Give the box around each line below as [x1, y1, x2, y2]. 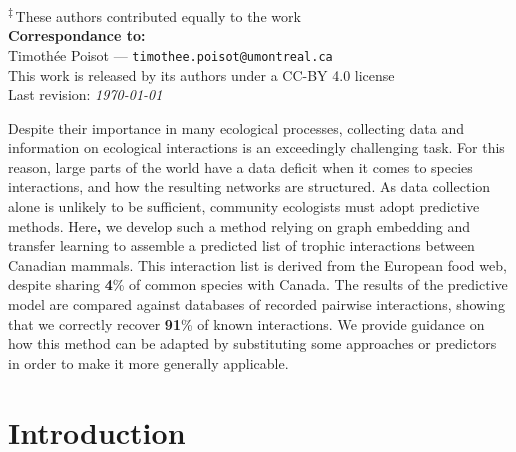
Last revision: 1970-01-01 [8, 84, 163, 105]
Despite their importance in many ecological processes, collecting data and [8, 117, 464, 138]
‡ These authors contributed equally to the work [8, 3, 301, 26]
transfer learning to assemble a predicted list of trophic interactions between [8, 235, 475, 256]
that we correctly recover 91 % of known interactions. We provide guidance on [8, 313, 485, 334]
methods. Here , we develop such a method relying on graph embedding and [8, 215, 471, 236]
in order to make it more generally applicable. [8, 352, 289, 373]
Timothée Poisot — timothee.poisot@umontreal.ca [8, 44, 333, 65]
